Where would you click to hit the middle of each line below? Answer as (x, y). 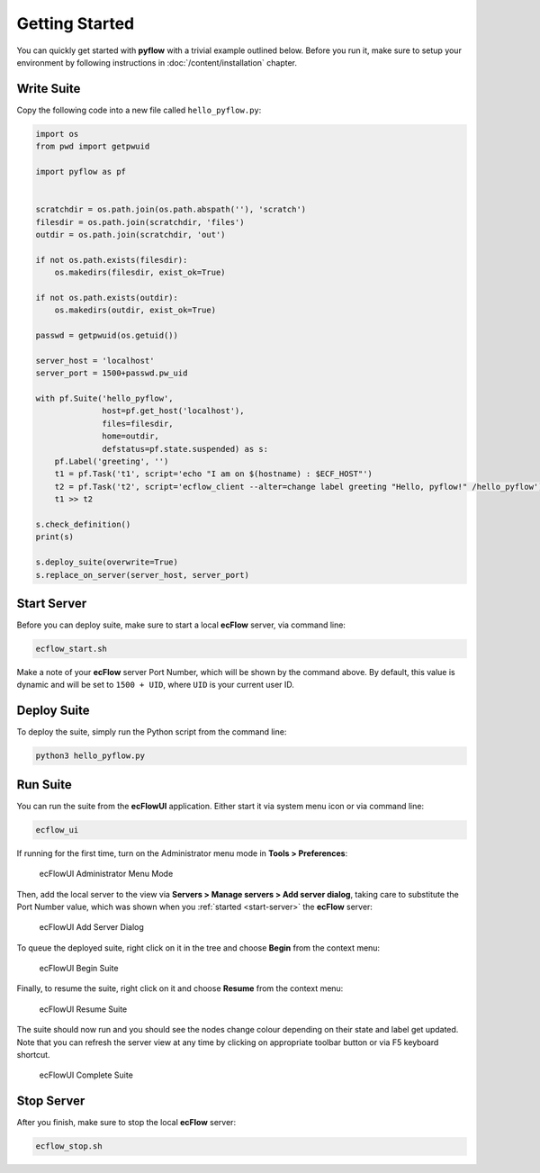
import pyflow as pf (81, 171)
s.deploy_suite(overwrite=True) (107, 562)
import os (57, 134)
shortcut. (33, 1055)
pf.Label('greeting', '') (112, 461)
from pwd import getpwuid (93, 147)
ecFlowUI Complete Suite (86, 1075)
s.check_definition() (83, 524)
